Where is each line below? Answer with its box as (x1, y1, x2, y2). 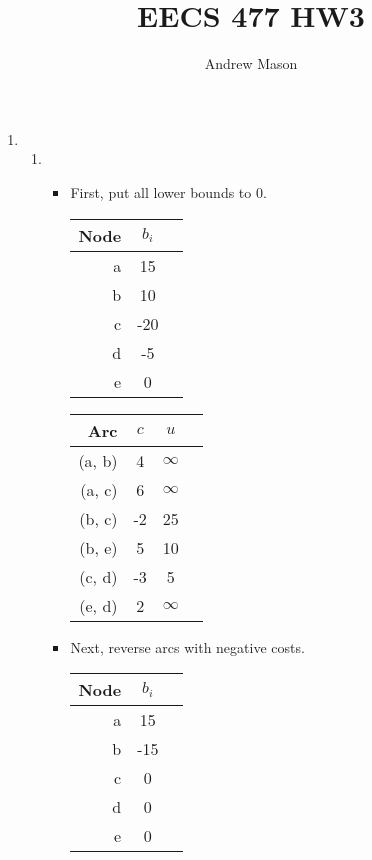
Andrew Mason (204, 53, 298, 74)
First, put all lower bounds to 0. (70, 181, 267, 202)
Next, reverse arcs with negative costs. (70, 636, 305, 657)
